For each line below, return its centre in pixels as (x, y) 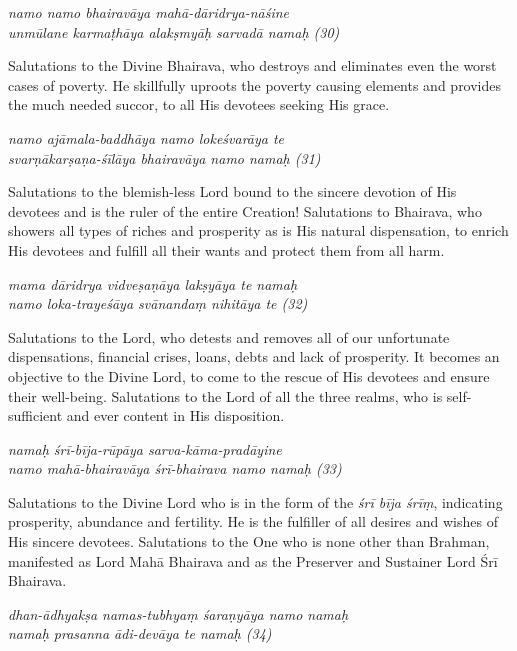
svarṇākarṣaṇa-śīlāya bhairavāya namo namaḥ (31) (164, 157)
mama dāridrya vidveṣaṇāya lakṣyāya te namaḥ (153, 283)
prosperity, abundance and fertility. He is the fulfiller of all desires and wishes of (253, 521)
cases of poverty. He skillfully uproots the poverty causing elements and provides (255, 84)
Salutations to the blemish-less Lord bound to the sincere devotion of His (232, 191)
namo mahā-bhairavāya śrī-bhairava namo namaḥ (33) (175, 468)
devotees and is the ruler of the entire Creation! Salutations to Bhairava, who (245, 210)
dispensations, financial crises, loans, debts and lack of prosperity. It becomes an (254, 356)
